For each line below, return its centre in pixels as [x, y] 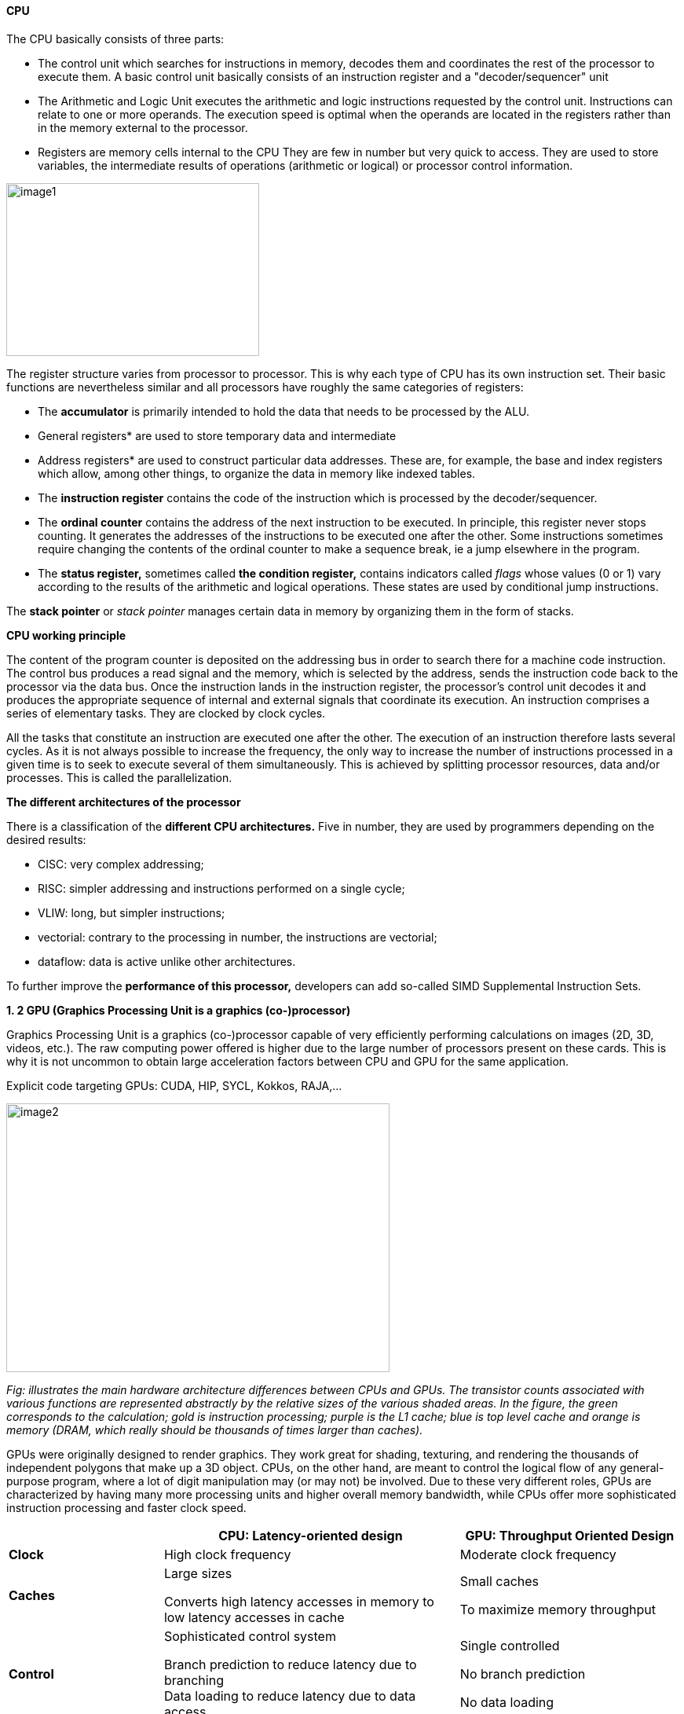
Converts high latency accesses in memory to [299, 1601]
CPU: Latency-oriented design [311, 1535]
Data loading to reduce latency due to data [290, 1696]
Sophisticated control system [250, 1636]
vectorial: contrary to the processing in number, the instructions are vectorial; [238, 937]
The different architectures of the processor [124, 802]
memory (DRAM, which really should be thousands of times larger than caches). [215, 1430]
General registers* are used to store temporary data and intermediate [217, 435]
